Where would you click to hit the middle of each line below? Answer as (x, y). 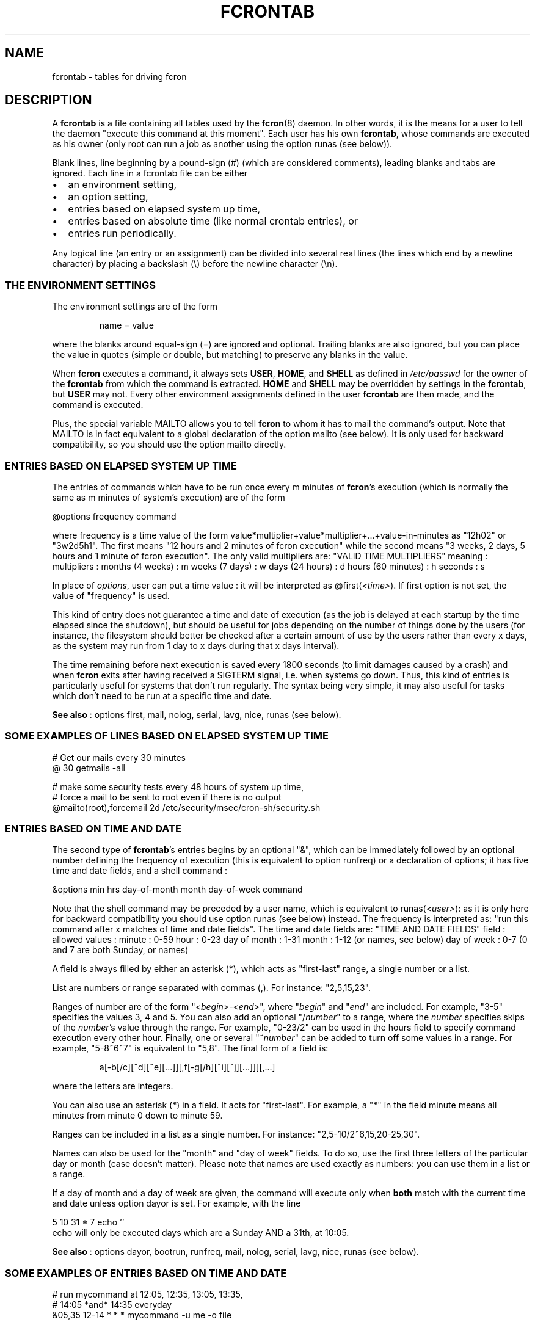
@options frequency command (114, 516)
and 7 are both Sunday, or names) (120, 950)
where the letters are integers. (113, 1086)
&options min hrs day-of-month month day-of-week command (177, 890)
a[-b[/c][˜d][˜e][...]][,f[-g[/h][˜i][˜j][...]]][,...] (187, 1067)
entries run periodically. (122, 234)
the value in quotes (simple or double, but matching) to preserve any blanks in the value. (230, 355)
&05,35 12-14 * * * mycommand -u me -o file (142, 1315)
